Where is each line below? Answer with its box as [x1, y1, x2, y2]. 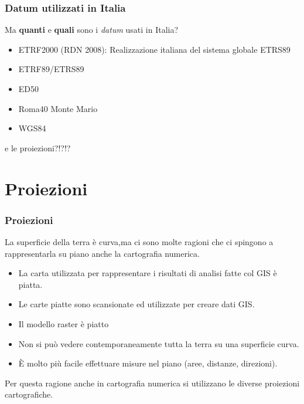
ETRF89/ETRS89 [18, 63, 84, 75]
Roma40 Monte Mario [18, 102, 98, 114]
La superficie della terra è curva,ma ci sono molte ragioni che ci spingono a [5, 235, 274, 247]
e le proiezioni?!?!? [5, 141, 71, 154]
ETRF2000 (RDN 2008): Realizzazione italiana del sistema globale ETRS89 [18, 43, 291, 55]
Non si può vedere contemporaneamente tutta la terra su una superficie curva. [18, 337, 299, 349]
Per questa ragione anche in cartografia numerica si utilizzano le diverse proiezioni [5, 376, 300, 389]
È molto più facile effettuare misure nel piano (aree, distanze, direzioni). [18, 357, 278, 369]
